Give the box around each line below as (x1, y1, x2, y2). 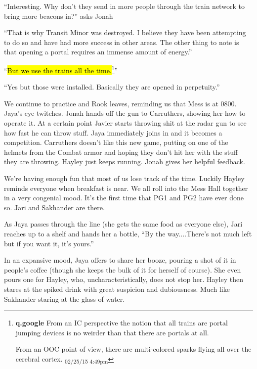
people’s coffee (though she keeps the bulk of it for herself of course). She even (4, 264, 241, 275)
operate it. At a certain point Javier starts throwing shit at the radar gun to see (4, 118, 247, 128)
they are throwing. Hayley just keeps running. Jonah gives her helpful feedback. (4, 156, 245, 167)
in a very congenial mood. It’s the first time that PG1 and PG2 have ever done (4, 192, 244, 203)
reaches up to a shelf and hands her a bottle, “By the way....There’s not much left (4, 228, 252, 238)
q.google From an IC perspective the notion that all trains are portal (15, 318, 228, 328)
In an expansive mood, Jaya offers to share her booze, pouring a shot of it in (4, 255, 236, 265)
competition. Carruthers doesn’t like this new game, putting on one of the (4, 137, 228, 147)
